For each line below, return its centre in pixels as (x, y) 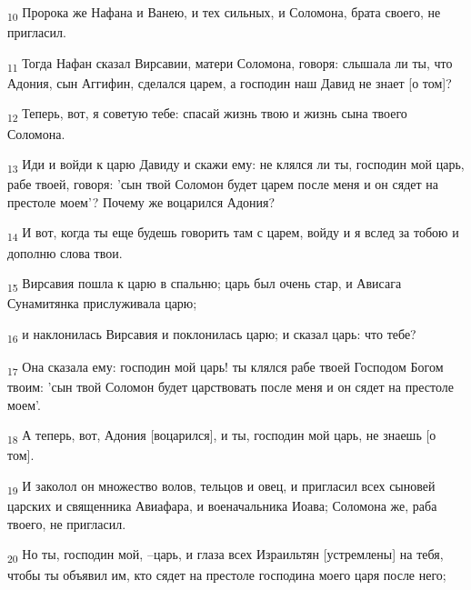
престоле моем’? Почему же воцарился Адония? (141, 201)
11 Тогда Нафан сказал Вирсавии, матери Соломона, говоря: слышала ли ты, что (230, 64)
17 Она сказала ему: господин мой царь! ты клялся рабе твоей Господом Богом (225, 368)
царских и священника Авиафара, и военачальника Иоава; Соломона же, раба (222, 506)
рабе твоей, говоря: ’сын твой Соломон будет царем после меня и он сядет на (223, 184)
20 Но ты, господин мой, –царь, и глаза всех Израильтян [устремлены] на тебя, (225, 555)
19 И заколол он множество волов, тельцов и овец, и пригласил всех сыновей (221, 487)
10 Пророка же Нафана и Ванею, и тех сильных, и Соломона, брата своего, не (224, 13)
